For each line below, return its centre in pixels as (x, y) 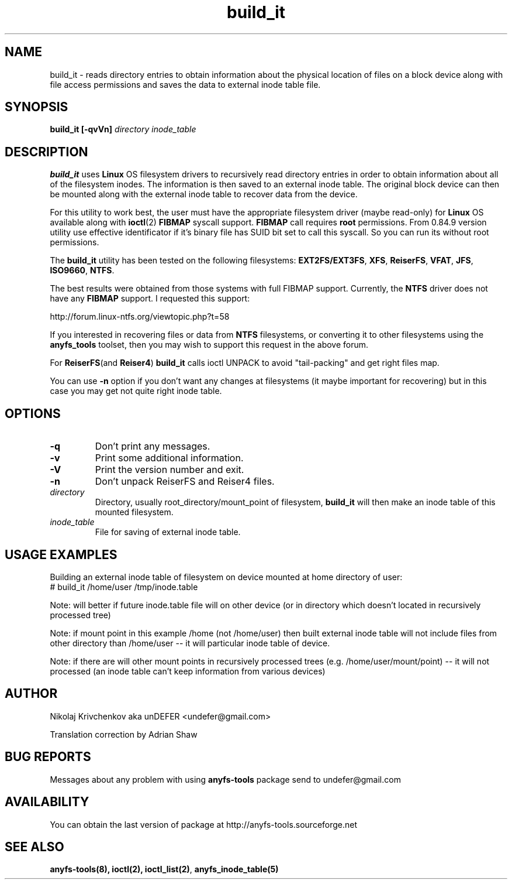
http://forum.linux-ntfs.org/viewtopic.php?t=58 (140, 317)
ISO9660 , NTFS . (82, 270)
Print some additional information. (169, 458)
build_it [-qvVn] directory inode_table (123, 129)
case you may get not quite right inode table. (136, 391)
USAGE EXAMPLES (61, 554)
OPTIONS (33, 413)
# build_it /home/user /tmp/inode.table (124, 587)
